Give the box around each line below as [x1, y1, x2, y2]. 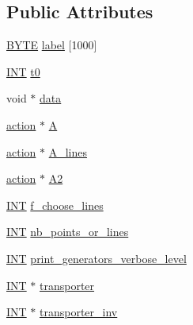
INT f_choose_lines [6, 196, 104, 213]
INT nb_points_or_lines [6, 223, 129, 240]
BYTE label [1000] [6, 37, 97, 53]
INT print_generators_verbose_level [6, 250, 187, 266]
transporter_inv [40, 304, 118, 320]
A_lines [48, 143, 87, 160]
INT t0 [6, 63, 40, 79]
